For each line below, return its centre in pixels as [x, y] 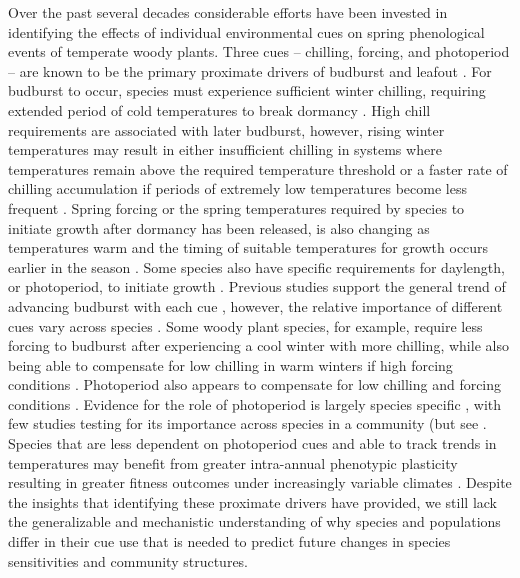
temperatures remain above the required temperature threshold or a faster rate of [258, 168]
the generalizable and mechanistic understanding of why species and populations [254, 521]
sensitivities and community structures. [128, 560]
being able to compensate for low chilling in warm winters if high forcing [230, 364]
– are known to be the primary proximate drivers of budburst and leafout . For [250, 70]
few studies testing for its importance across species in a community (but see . [247, 423]
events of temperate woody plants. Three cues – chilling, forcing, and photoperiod [259, 51]
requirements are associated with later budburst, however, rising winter [226, 129]
